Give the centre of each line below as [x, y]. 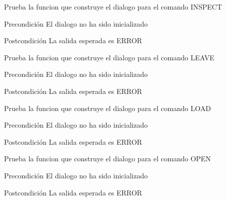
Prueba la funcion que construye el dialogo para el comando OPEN [107, 159]
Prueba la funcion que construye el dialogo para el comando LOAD [107, 108]
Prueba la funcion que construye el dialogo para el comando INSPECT [113, 7]
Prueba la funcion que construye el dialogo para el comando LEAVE [109, 57]
